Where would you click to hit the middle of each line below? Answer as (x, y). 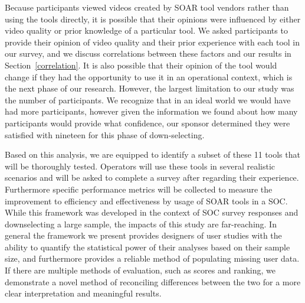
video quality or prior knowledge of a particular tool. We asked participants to (146, 30)
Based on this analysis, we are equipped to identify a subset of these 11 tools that (152, 154)
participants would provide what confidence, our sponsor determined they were (147, 123)
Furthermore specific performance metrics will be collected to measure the (139, 189)
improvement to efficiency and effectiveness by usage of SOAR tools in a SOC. (146, 201)
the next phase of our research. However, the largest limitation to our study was (150, 88)
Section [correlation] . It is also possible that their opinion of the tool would (141, 65)
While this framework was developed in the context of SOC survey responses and (152, 212)
